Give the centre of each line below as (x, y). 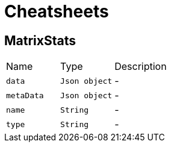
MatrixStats (40, 40)
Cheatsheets (57, 11)
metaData (25, 95)
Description (141, 67)
